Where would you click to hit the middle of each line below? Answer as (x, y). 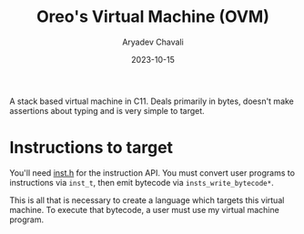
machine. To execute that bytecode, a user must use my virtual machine (144, 209)
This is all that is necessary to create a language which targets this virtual (147, 200)
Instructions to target (91, 148)
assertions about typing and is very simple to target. (107, 110)
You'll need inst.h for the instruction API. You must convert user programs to (152, 173)
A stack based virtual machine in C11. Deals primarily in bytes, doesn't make (152, 101)
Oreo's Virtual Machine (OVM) (153, 17)
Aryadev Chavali (153, 42)
